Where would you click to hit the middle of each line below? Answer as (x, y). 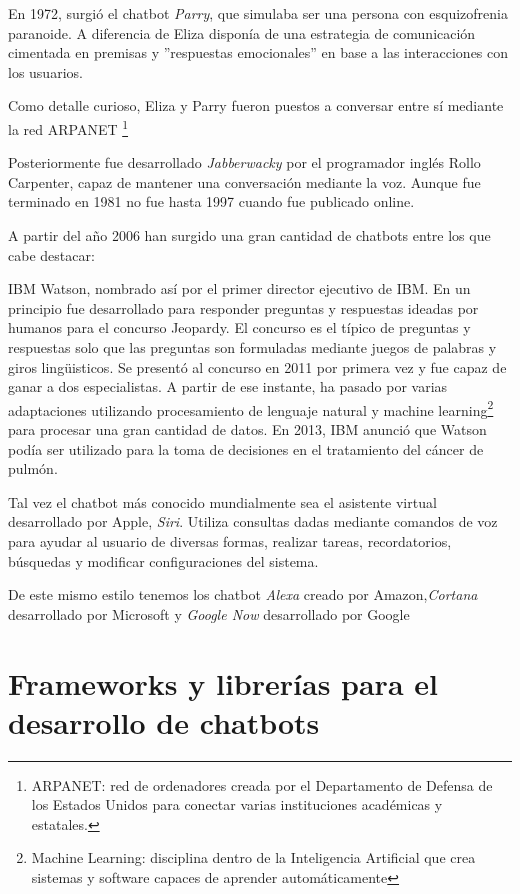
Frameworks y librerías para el (223, 682)
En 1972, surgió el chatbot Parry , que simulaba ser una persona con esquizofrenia (258, 13)
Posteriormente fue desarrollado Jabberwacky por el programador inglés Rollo (244, 162)
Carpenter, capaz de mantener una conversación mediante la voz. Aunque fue (244, 181)
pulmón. (33, 468)
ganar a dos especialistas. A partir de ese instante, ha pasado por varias (228, 386)
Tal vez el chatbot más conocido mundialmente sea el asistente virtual (222, 501)
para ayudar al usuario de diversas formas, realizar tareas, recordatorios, (230, 540)
